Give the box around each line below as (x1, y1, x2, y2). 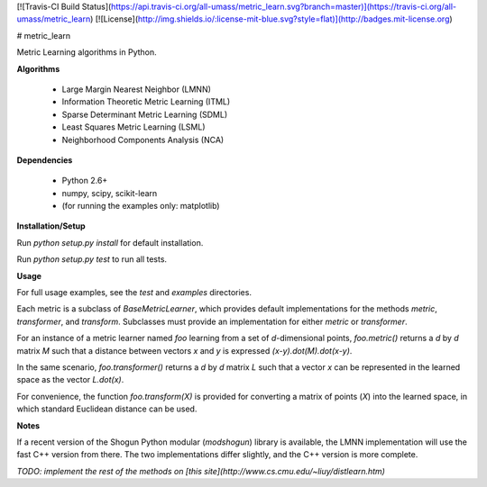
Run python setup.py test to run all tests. (16, 254, 167, 265)
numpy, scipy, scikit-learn (61, 187, 158, 198)
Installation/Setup (16, 221, 86, 231)
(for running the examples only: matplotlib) (61, 201, 220, 212)
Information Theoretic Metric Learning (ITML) (61, 96, 231, 107)
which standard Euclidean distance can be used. (16, 403, 198, 414)
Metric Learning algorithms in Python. (16, 47, 157, 58)
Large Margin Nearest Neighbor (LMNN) (61, 84, 212, 95)
